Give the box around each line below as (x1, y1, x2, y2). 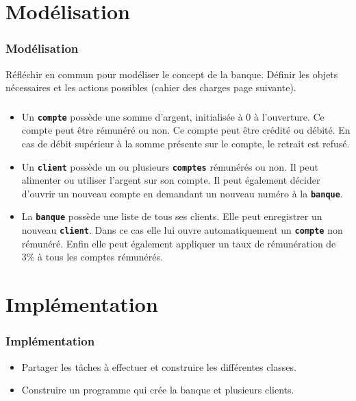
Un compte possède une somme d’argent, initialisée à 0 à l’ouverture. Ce (21, 109, 325, 123)
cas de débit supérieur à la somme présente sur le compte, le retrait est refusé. (21, 136, 350, 150)
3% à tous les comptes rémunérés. (21, 250, 163, 264)
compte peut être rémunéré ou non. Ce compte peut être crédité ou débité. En (21, 123, 351, 137)
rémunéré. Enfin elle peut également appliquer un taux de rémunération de (21, 236, 336, 250)
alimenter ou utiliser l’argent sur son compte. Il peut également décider (21, 173, 320, 187)
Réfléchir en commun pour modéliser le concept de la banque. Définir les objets (5, 66, 338, 81)
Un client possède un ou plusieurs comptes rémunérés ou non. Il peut (21, 159, 318, 173)
